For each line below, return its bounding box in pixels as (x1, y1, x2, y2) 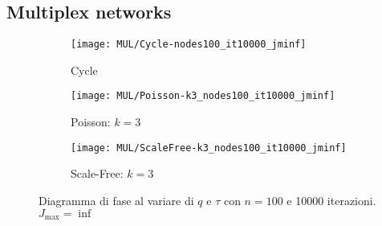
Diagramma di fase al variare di (39, 191, 194, 208)
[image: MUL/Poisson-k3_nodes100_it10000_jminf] (71, 90, 335, 102)
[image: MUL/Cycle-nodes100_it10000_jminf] (71, 39, 307, 51)
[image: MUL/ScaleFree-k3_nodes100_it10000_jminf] (71, 142, 347, 154)
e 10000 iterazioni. (286, 191, 376, 208)
